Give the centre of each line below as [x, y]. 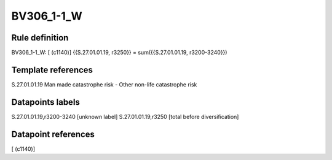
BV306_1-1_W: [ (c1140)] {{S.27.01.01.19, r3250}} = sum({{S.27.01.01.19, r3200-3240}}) [119, 53]
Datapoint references [53, 134]
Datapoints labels [45, 102]
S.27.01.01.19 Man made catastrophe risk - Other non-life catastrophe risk [104, 84]
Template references [52, 70]
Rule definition [40, 38]
